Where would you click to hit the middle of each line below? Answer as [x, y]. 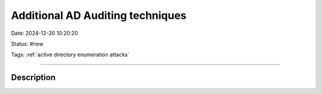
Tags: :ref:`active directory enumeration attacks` [70, 55]
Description [33, 78]
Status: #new [27, 44]
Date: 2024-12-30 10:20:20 [44, 33]
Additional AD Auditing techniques [99, 15]
